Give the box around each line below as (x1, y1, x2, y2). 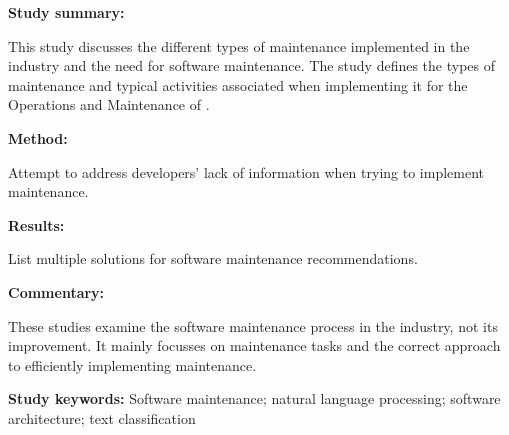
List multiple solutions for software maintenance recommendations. (8, 248, 418, 269)
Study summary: (8, 2, 125, 22)
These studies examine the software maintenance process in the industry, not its (8, 315, 498, 336)
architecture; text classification (8, 407, 196, 428)
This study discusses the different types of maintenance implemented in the (8, 35, 470, 56)
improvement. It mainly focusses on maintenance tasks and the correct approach (8, 335, 501, 356)
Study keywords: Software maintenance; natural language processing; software (8, 388, 501, 409)
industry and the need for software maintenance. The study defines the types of (8, 55, 496, 76)
